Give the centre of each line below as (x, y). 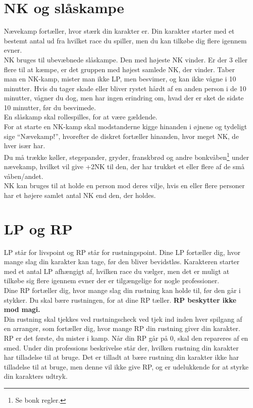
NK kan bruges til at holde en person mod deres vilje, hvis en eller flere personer (124, 185)
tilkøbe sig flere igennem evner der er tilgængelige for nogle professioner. (112, 281)
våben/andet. (24, 176)
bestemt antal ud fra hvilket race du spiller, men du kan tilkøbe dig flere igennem (125, 40)
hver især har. (25, 146)
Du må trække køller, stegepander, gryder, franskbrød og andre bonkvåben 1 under (126, 156)
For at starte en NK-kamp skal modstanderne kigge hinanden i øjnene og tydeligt (126, 126)
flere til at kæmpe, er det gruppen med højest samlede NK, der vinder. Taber (119, 69)
